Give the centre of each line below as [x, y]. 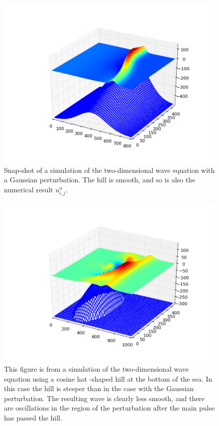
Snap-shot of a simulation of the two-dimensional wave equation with [109, 170]
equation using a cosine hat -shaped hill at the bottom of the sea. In [108, 378]
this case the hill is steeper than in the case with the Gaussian [99, 388]
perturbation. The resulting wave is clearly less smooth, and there [105, 398]
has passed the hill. [33, 417]
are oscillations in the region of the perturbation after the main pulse [109, 408]
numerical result [29, 190]
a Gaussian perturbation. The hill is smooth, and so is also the [100, 180]
